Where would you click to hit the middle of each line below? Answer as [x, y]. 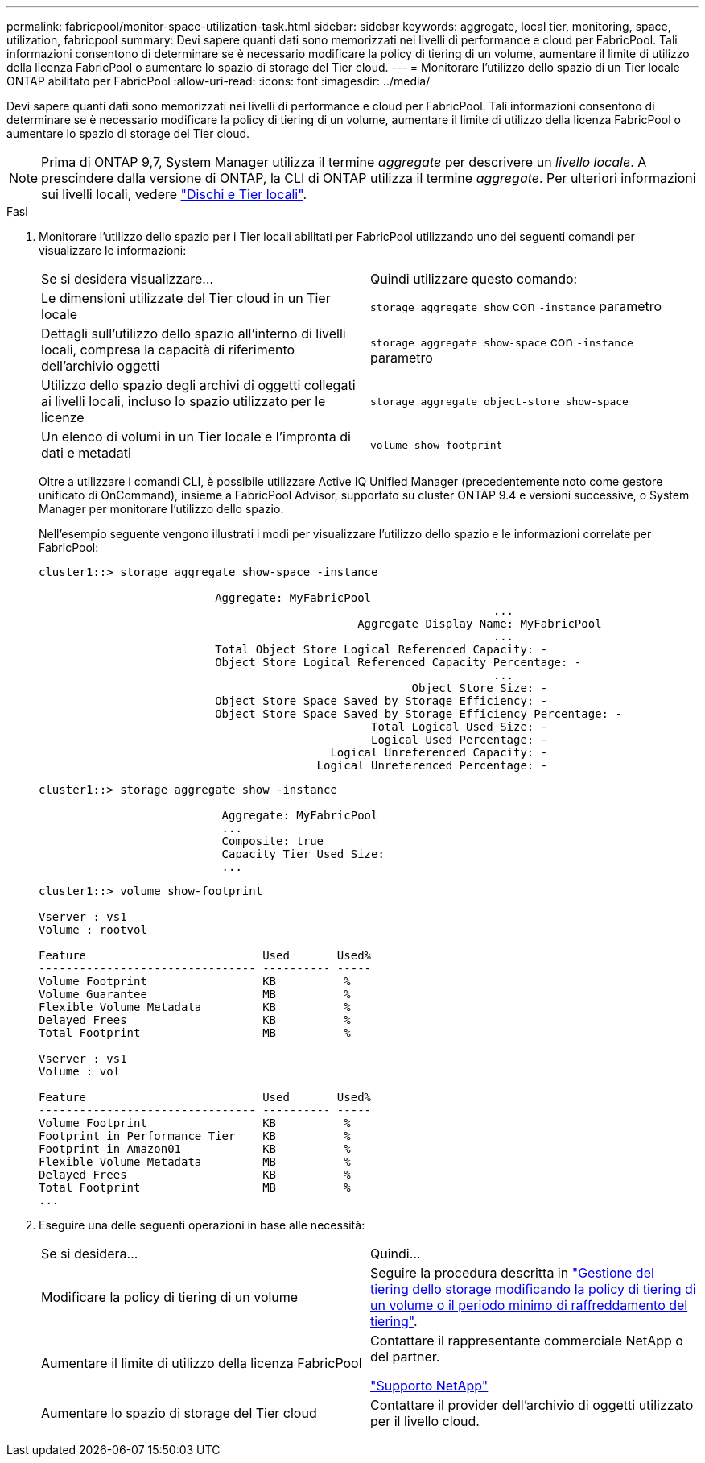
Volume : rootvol [93, 930]
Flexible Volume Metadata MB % [195, 1162]
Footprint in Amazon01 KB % [195, 1149]
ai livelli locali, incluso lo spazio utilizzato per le [183, 401]
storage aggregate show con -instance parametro [516, 306]
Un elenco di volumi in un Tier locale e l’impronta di [196, 437]
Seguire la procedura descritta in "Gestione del [512, 1273]
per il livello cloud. [425, 1421]
